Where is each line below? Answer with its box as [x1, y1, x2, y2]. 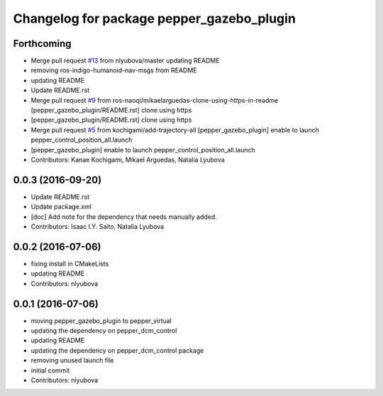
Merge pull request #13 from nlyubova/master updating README [30, 57, 220, 65]
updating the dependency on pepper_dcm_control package [30, 346, 204, 354]
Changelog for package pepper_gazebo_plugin [13, 11, 296, 26]
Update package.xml [30, 203, 92, 211]
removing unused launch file [30, 356, 114, 365]
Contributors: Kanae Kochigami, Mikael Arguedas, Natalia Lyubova [30, 155, 225, 164]
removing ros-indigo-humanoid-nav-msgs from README [30, 66, 198, 74]
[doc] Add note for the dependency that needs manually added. [30, 213, 218, 221]
